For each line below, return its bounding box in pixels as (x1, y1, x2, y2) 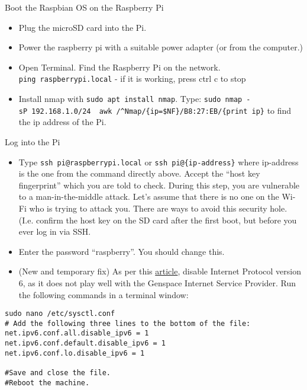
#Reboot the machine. (5, 378, 90, 387)
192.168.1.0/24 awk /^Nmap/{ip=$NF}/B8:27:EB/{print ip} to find (31, 104, 292, 116)
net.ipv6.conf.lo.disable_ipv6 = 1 (5, 349, 145, 357)
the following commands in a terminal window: (18, 288, 189, 301)
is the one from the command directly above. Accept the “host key (18, 167, 260, 180)
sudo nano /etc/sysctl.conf (5, 309, 115, 318)
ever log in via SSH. (18, 225, 91, 238)
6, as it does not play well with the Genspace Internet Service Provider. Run (18, 276, 296, 289)
